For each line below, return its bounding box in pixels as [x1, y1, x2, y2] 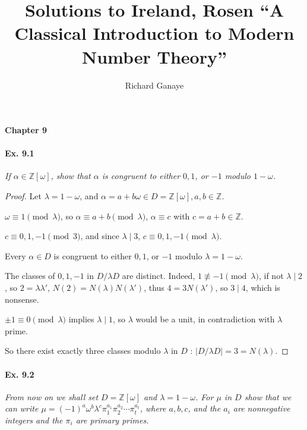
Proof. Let [5, 190, 42, 202]
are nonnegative [233, 402, 290, 415]
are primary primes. [75, 414, 149, 426]
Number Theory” [82, 44, 227, 68]
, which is [245, 281, 280, 294]
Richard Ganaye [125, 79, 184, 91]
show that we [244, 390, 292, 403]
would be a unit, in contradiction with [135, 313, 275, 325]
